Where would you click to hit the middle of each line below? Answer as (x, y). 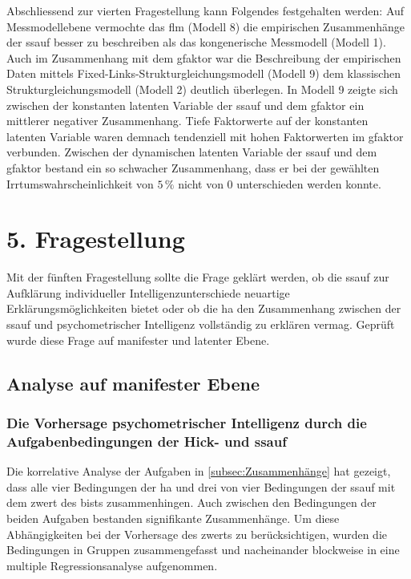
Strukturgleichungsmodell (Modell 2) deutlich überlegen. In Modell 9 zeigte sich (202, 89)
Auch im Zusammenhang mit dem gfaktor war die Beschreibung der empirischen (204, 57)
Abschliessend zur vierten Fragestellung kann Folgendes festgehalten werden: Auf (205, 10)
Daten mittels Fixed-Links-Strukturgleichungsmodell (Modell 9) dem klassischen (203, 73)
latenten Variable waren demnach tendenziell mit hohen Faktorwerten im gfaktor (205, 136)
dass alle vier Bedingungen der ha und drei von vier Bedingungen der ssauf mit (201, 486)
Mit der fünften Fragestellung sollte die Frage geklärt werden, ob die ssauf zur (198, 277)
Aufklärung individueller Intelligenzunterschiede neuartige (148, 292)
